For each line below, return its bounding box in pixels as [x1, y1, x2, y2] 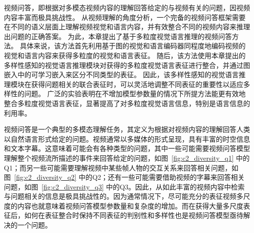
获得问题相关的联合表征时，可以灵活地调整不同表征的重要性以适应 [31, 79, 243, 89]
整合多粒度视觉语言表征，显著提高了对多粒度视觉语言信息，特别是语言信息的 [4, 98, 250, 108]
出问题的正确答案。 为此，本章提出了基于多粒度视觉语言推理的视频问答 [4, 31, 232, 41]
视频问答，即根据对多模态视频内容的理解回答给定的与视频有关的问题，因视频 [4, 2, 250, 12]
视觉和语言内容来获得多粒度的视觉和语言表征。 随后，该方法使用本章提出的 [4, 50, 246, 60]
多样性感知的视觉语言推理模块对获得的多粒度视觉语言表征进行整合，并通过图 [4, 60, 250, 70]
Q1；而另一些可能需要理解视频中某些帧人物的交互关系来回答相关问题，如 [4, 162, 238, 172]
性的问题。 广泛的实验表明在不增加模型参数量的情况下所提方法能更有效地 [10, 88, 246, 99]
